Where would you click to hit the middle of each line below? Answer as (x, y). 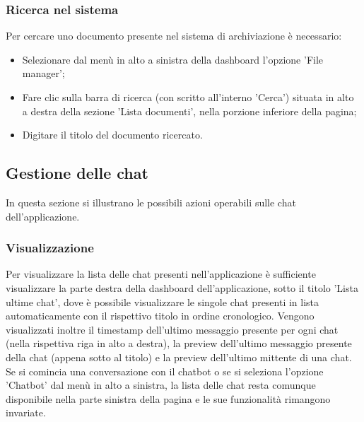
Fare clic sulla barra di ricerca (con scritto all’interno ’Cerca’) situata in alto (188, 97)
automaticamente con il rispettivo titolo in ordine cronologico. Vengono (160, 316)
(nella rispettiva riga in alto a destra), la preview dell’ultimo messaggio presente (179, 343)
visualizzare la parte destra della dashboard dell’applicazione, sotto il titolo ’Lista (182, 287)
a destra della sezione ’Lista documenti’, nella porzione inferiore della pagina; (189, 111)
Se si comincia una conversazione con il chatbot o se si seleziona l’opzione (165, 371)
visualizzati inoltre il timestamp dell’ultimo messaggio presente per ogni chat (172, 329)
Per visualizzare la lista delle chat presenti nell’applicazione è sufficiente (161, 274)
